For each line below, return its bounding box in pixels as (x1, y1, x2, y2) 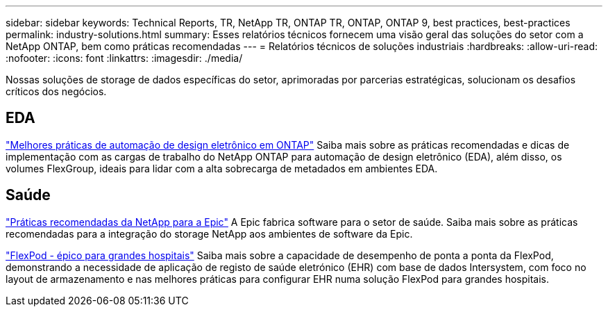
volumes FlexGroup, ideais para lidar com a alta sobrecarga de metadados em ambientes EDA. (6, 162, 438, 174)
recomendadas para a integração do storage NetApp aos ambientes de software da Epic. (6, 227, 413, 240)
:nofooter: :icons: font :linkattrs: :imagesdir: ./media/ (6, 52, 243, 64)
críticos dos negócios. (6, 85, 107, 97)
